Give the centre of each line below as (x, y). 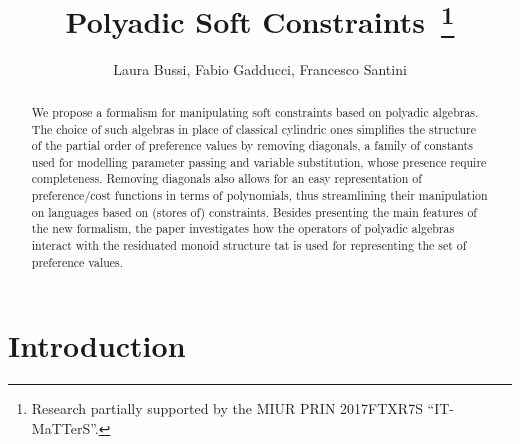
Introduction (97, 345)
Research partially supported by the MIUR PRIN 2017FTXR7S (227, 408)
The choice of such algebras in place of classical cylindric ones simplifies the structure (253, 128)
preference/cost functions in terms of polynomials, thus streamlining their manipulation (259, 195)
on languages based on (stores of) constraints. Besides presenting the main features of (254, 211)
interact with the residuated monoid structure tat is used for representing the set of (249, 245)
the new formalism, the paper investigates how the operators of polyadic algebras (243, 228)
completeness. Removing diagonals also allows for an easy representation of (226, 178)
